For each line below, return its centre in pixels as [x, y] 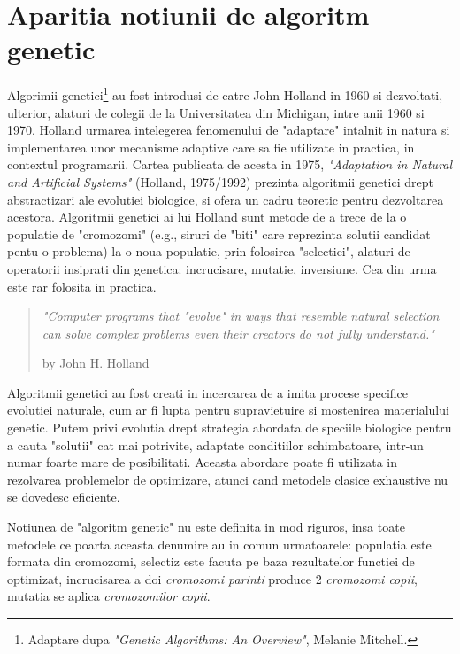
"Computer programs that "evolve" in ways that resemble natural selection [241, 316]
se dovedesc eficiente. [64, 497]
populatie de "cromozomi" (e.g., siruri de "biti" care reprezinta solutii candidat [219, 234]
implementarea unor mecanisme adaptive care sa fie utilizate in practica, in [211, 147]
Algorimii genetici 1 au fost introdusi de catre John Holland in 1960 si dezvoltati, [225, 93]
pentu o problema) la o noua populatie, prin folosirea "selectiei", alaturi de [209, 251]
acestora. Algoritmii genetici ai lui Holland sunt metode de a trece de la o [207, 217]
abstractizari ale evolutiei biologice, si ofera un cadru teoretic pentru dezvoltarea [226, 199]
